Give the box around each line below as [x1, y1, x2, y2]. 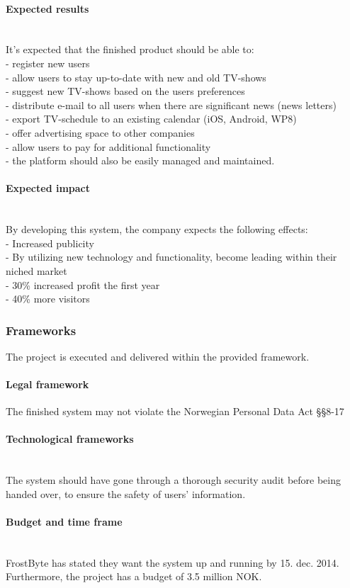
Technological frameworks [6, 431, 134, 446]
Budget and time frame [6, 514, 123, 529]
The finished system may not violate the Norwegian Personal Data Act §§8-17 [6, 404, 344, 419]
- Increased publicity [6, 235, 94, 250]
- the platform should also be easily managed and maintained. [6, 153, 275, 168]
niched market [6, 263, 67, 278]
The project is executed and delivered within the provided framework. [6, 349, 310, 363]
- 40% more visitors [6, 291, 90, 306]
